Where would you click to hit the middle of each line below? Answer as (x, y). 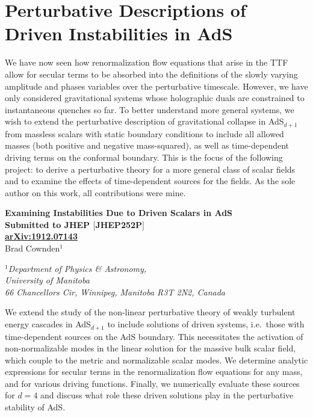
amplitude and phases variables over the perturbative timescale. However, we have (156, 86)
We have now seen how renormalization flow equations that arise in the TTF (147, 62)
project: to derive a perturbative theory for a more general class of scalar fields (150, 169)
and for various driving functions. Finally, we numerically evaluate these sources (152, 383)
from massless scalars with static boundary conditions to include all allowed (144, 133)
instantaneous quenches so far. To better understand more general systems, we (150, 109)
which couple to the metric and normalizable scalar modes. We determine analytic (156, 360)
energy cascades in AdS (48, 324)
